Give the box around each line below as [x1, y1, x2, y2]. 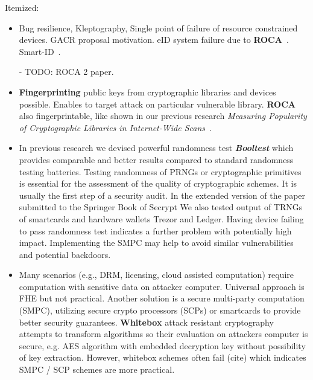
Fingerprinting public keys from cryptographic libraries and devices [19, 85, 276, 98]
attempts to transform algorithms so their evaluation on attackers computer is [19, 327, 308, 340]
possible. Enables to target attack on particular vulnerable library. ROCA [19, 97, 296, 110]
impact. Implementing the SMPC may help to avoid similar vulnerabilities [19, 236, 294, 249]
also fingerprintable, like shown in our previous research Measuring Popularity [19, 109, 307, 122]
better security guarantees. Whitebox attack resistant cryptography [19, 315, 274, 328]
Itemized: [5, 1, 39, 13]
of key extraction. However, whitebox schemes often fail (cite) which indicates [19, 351, 306, 364]
